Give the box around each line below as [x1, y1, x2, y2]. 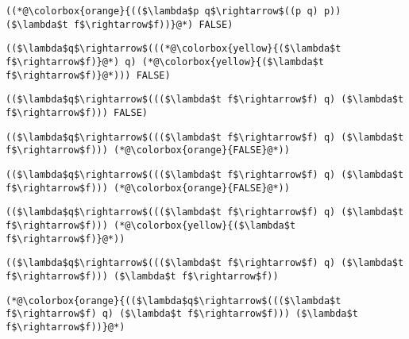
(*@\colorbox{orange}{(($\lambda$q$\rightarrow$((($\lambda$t [6, 295, 341, 306]
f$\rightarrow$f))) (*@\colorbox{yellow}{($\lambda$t [6, 219, 296, 231]
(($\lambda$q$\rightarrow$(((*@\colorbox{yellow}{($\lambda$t [6, 43, 341, 55]
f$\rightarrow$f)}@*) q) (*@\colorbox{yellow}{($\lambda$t [6, 56, 324, 67]
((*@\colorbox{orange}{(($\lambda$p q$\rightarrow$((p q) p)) [6, 6, 341, 17]
